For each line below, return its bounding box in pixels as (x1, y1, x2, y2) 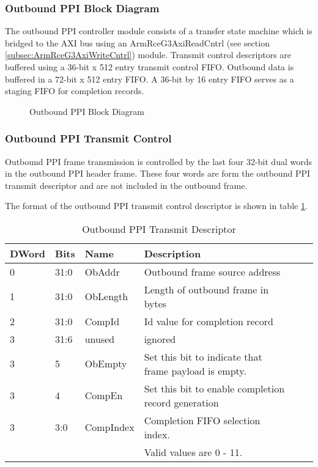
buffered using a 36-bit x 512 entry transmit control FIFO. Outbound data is (5, 61, 294, 73)
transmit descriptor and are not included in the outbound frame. (5, 178, 248, 191)
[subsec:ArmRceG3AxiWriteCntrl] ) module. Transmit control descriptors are (5, 48, 292, 61)
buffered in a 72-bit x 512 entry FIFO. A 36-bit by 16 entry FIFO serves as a (5, 72, 294, 85)
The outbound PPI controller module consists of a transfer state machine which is (5, 24, 312, 37)
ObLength (84, 289, 128, 304)
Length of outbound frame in (144, 282, 269, 296)
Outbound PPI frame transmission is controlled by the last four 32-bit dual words (5, 155, 312, 167)
